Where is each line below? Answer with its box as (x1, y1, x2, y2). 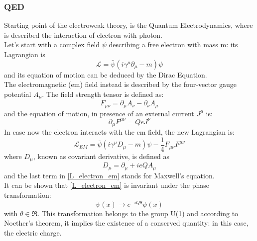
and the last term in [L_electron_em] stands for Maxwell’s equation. (4, 170, 215, 180)
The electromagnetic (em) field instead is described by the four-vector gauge (4, 79, 237, 89)
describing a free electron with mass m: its (109, 39, 238, 50)
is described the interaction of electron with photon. (4, 29, 163, 40)
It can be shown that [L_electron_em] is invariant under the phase (4, 180, 209, 190)
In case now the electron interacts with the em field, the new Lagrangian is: (4, 127, 235, 137)
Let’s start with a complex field (4, 39, 100, 50)
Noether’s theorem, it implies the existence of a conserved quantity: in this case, (4, 218, 249, 228)
